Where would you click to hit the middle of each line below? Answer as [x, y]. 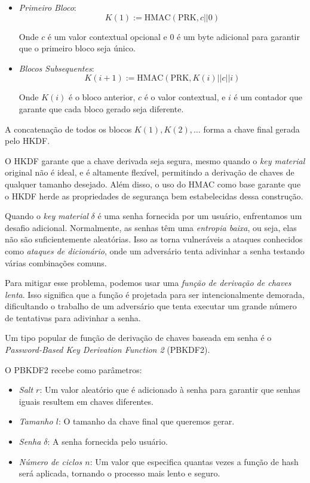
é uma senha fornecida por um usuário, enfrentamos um [200, 216]
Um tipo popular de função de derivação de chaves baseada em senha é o [138, 338]
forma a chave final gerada [251, 129]
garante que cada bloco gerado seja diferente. [101, 108]
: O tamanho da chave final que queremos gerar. [146, 421]
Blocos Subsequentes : [56, 68]
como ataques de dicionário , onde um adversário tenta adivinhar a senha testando [155, 250]
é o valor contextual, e [185, 97]
